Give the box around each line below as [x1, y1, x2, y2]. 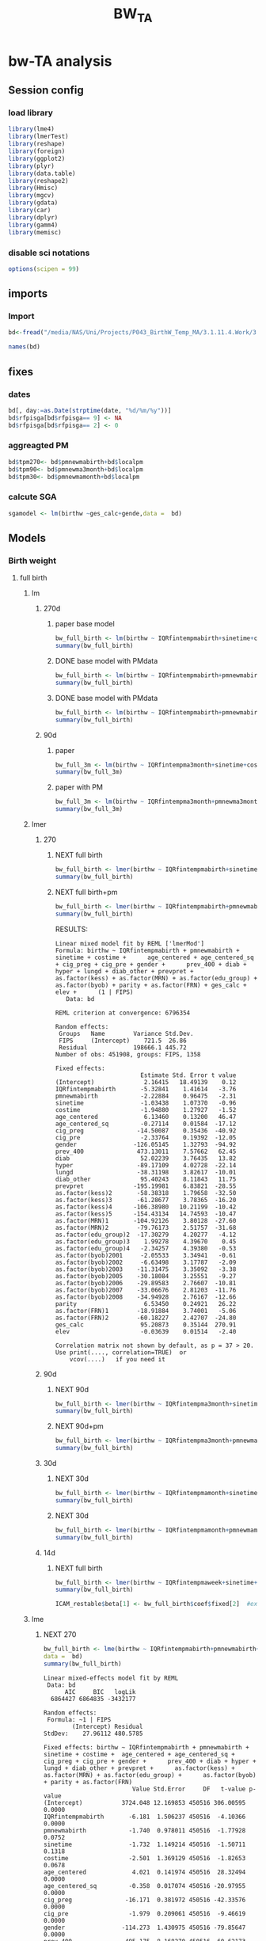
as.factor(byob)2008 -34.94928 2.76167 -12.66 [55, 1292, 237, 1301]
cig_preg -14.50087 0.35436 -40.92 [55, 1126, 237, 1135]
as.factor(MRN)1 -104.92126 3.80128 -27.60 [55, 1216, 237, 1224]
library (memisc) [8, 228, 62, 236]
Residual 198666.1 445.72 [59, 1043, 188, 1052]
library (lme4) [8, 125, 55, 133]
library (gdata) [8, 199, 59, 207]
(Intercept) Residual [71, 1722, 143, 1730]
